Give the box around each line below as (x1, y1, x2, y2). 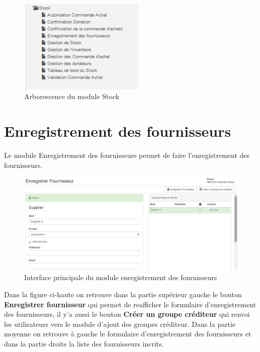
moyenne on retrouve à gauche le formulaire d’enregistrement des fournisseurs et (4, 328, 251, 339)
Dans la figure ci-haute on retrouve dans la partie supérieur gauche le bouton (4, 289, 242, 300)
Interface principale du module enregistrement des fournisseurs (24, 272, 217, 283)
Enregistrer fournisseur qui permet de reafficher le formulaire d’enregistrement (4, 299, 256, 309)
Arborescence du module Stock (24, 91, 120, 102)
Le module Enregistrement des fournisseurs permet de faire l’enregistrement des (4, 150, 250, 160)
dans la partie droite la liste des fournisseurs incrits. (4, 338, 164, 348)
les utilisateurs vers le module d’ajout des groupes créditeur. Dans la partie (4, 318, 236, 329)
